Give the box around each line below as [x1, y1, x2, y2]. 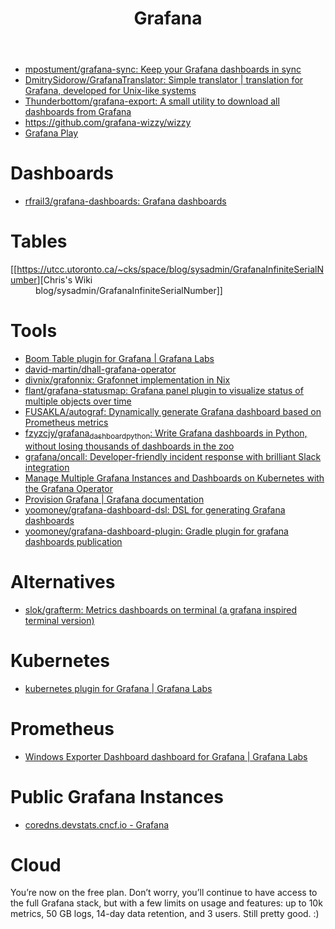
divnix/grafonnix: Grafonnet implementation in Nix [24, 374, 231, 386]
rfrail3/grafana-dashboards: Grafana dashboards [24, 195, 227, 207]
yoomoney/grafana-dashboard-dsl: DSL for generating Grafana [24, 503, 286, 516]
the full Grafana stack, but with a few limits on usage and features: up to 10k [10, 897, 323, 909]
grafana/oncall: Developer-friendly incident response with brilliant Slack [24, 450, 322, 462]
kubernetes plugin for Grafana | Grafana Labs [24, 682, 213, 694]
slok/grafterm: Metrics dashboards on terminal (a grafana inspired [24, 603, 298, 616]
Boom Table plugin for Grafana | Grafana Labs [24, 353, 215, 364]
